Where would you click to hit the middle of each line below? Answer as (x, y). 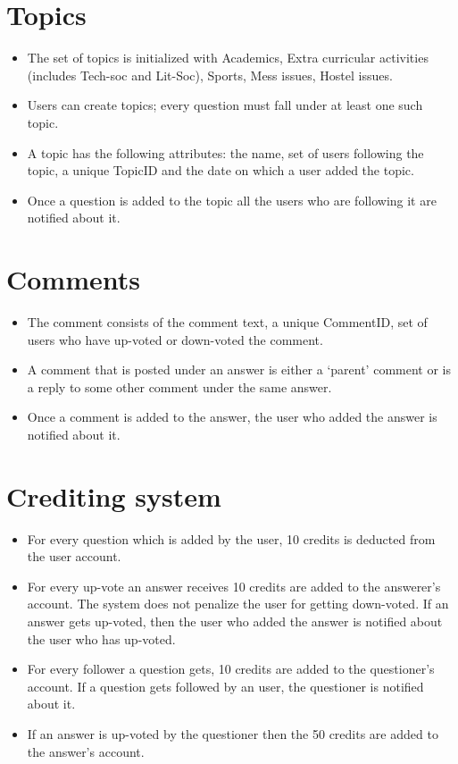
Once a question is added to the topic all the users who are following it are (232, 200)
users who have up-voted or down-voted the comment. (175, 339)
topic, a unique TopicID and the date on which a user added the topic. (221, 170)
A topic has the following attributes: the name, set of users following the (225, 152)
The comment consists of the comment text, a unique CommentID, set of (227, 322)
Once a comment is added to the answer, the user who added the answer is (232, 417)
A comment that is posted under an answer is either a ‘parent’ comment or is (239, 369)
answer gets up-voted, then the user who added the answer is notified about (235, 621)
